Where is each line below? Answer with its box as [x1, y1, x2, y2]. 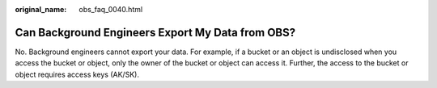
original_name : [15, 5, 67, 14]
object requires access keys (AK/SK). [15, 69, 139, 79]
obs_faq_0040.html [78, 5, 143, 14]
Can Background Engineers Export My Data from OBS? [15, 25, 296, 40]
